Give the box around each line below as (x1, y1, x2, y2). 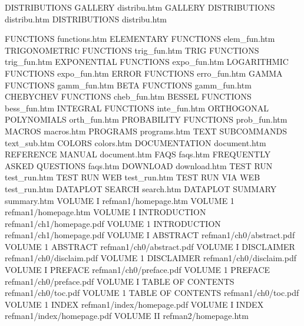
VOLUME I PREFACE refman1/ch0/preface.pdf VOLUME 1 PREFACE (5, 264, 270, 276)
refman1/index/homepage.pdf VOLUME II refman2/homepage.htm (5, 309, 249, 322)
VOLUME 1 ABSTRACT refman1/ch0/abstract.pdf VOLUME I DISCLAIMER (5, 240, 295, 252)
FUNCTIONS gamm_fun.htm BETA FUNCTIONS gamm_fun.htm (5, 78, 252, 91)
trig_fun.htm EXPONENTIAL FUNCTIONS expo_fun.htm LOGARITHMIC (5, 55, 289, 68)
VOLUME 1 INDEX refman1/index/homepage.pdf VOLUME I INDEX (5, 298, 264, 310)
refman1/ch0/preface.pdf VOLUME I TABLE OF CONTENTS (5, 275, 234, 287)
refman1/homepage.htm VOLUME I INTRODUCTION (5, 206, 206, 218)
